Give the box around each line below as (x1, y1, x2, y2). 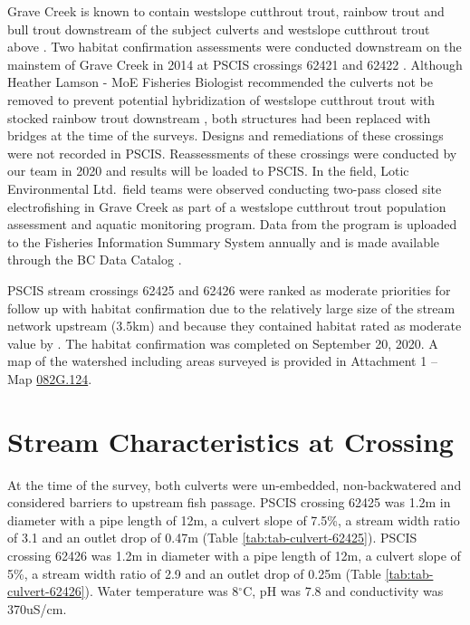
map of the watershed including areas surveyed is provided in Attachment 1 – (7, 351, 437, 370)
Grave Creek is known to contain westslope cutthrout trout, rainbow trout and (7, 2, 445, 20)
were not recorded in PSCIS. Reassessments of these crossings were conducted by (7, 143, 457, 162)
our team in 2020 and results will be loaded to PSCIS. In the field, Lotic (7, 161, 409, 180)
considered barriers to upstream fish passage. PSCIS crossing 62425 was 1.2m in (7, 493, 451, 512)
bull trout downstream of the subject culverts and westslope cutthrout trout (7, 19, 430, 38)
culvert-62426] (7, 582, 85, 601)
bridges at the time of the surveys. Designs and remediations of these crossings (7, 126, 444, 145)
